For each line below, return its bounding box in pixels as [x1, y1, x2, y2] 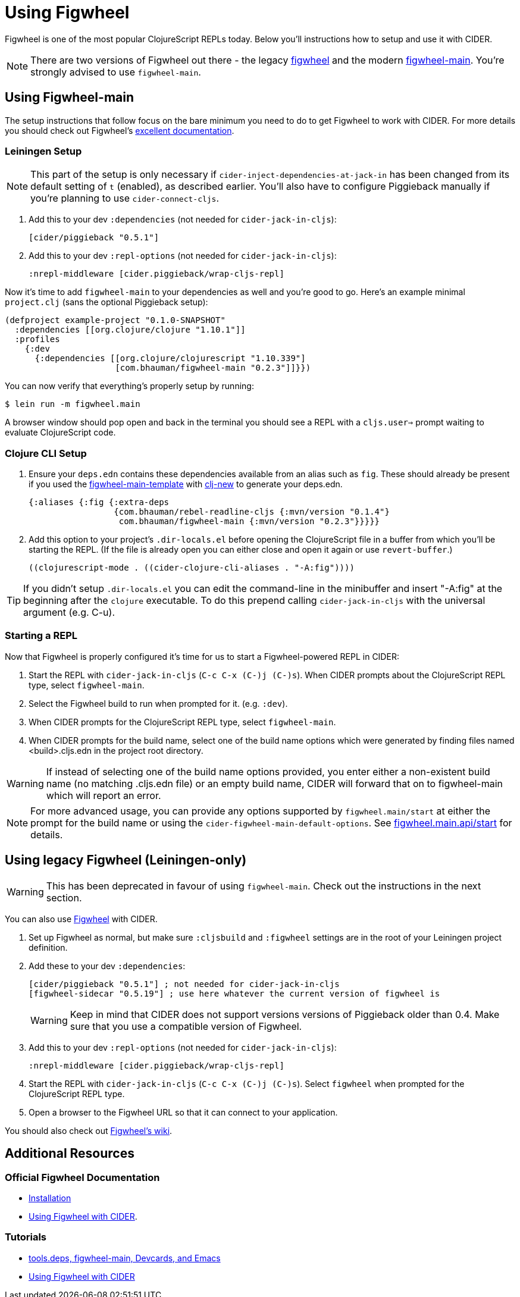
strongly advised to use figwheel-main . [30, 65, 201, 78]
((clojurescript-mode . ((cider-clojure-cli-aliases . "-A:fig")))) [29, 563, 355, 573]
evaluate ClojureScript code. [5, 427, 116, 438]
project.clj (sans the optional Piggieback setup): [5, 297, 208, 308]
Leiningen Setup [5, 145, 82, 157]
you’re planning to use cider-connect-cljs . [30, 192, 220, 205]
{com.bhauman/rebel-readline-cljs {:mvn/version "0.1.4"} [114, 507, 390, 517]
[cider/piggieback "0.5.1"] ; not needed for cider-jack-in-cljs [29, 979, 340, 989]
